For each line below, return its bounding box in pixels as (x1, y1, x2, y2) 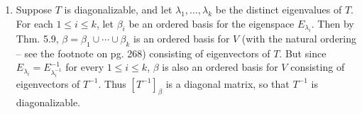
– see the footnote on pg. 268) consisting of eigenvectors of (16, 45, 270, 60)
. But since (279, 45, 327, 60)
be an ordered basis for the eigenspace (128, 16, 295, 30)
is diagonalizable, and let (64, 2, 172, 16)
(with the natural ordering (241, 31, 357, 45)
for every (65, 59, 104, 74)
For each (16, 16, 53, 30)
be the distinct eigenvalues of (215, 2, 342, 16)
